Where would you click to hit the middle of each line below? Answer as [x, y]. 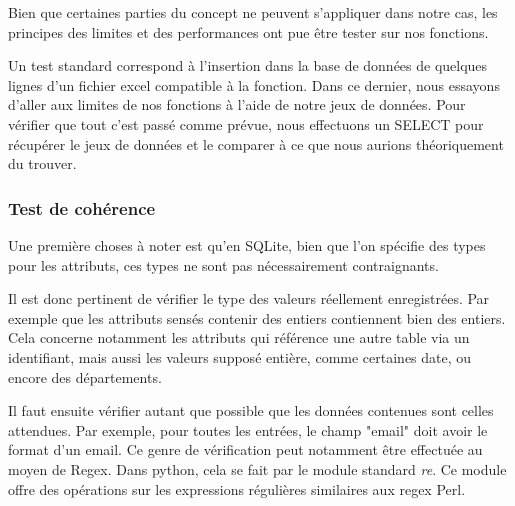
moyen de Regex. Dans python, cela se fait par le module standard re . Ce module [257, 468]
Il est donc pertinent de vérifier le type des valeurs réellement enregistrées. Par [249, 298]
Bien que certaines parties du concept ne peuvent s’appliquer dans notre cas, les [253, 12]
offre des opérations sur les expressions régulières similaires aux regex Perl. [237, 488]
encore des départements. [85, 376]
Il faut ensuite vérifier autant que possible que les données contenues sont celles [251, 410]
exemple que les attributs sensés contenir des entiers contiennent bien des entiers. [257, 317]
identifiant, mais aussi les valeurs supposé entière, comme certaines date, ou [240, 356]
